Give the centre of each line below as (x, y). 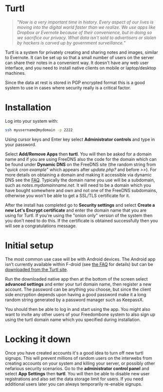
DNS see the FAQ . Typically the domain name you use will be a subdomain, (80, 180)
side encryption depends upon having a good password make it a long (76, 294)
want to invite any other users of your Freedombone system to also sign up (80, 314)
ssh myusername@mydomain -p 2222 (39, 130)
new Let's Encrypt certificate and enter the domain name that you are (76, 210)
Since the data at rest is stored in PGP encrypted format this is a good (75, 82)
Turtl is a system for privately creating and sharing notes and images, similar (81, 52)
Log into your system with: (32, 121)
